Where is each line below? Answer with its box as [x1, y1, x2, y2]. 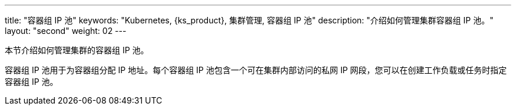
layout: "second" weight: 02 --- [5, 26, 127, 36]
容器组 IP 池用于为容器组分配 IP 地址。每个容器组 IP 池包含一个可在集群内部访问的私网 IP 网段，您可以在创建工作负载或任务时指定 [5, 65, 507, 75]
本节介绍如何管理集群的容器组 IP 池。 [5, 45, 149, 55]
